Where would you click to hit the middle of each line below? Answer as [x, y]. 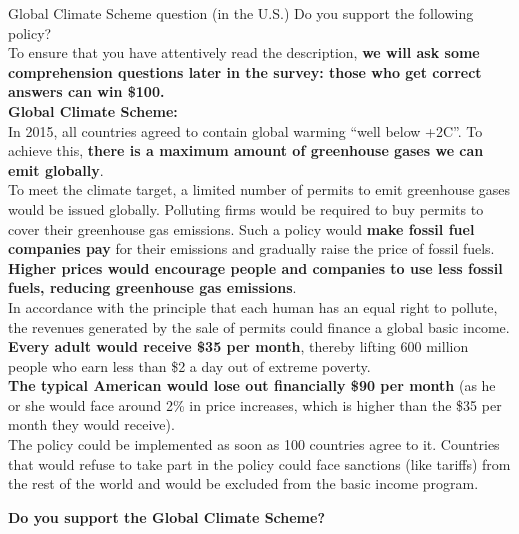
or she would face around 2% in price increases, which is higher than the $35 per [255, 404]
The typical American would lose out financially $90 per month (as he [252, 385]
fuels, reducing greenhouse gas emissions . [152, 287]
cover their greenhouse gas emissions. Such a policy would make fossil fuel [241, 228]
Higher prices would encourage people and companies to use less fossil [255, 267]
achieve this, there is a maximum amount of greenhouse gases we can [246, 150]
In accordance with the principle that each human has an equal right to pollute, [253, 306]
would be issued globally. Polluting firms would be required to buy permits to [246, 208]
